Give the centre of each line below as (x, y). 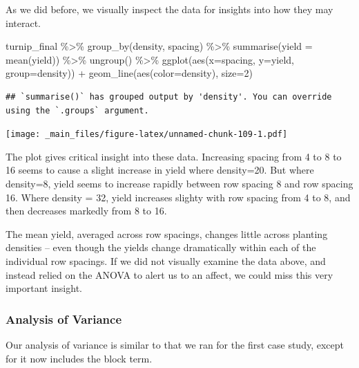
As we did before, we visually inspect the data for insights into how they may (169, 9)
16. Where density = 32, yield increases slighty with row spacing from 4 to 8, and (178, 197)
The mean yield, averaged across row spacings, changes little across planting (167, 233)
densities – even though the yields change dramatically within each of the (161, 247)
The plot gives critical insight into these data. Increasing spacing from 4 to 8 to (174, 156)
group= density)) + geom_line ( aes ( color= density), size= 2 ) (129, 73)
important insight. (44, 288)
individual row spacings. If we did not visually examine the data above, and (166, 260)
